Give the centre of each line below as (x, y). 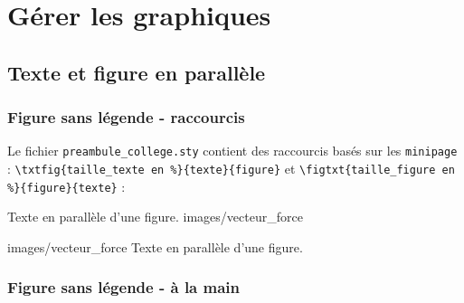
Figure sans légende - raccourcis (126, 117)
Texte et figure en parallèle (137, 72)
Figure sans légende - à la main (124, 287)
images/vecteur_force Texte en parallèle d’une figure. (155, 246)
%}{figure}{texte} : (66, 186)
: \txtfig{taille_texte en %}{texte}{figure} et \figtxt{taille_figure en (231, 169)
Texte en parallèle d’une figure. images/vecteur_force (155, 217)
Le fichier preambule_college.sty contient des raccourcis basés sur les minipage (232, 151)
